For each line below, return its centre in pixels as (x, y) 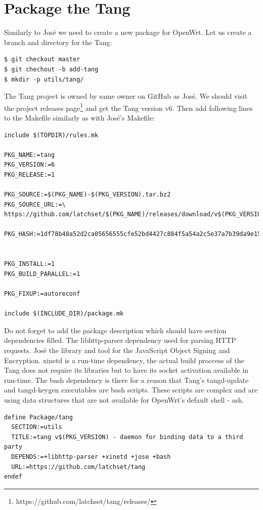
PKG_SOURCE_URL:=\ (35, 204)
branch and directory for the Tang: (58, 42)
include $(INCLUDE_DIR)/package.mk (64, 314)
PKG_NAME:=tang (30, 155)
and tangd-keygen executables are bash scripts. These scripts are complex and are (131, 390)
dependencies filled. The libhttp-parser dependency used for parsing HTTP (120, 340)
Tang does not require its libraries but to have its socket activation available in (126, 370)
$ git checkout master (42, 60)
